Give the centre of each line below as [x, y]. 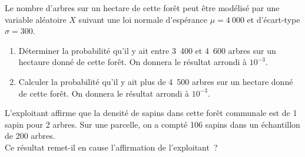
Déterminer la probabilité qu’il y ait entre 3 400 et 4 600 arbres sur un [147, 50]
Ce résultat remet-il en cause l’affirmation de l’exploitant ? [111, 147]
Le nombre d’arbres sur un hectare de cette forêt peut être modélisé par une [142, 8]
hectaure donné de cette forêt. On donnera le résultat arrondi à [133, 62]
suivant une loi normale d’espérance [143, 19]
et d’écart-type [273, 19]
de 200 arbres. [30, 136]
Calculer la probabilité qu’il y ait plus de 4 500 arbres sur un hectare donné [156, 81]
